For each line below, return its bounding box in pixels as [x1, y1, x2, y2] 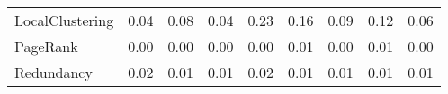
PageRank [14, 36, 78, 56]
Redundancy [14, 62, 93, 82]
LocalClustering [14, 10, 114, 30]
